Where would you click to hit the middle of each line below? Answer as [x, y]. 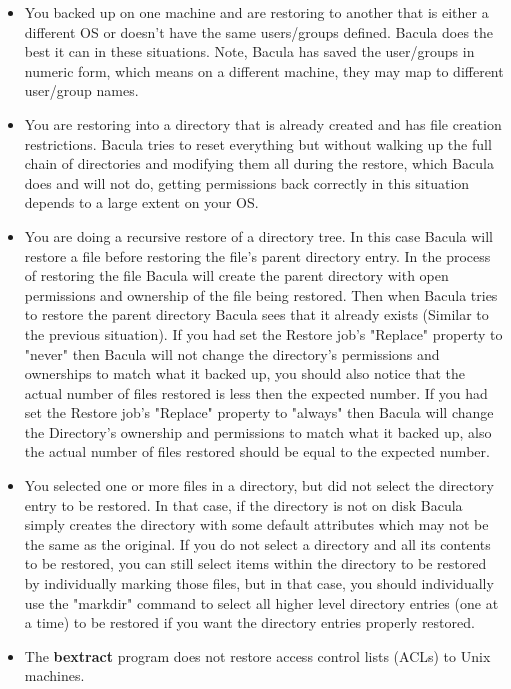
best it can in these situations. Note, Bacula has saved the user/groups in [249, 51]
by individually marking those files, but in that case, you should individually [259, 583]
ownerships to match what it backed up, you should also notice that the [244, 373]
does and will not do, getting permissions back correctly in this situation [247, 182]
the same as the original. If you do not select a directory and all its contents [257, 543]
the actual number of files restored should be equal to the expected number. [257, 451]
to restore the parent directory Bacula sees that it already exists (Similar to [256, 314]
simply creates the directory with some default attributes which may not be [256, 524]
